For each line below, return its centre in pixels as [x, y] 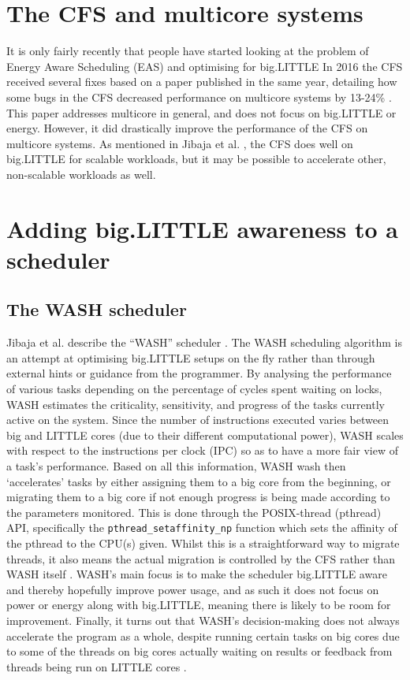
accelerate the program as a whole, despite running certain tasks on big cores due [203, 635]
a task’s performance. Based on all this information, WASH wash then [176, 465]
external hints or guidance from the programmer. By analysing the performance [199, 373]
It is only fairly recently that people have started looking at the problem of [188, 51]
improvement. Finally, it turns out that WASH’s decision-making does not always [203, 620]
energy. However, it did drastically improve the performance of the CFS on [187, 128]
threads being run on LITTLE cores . [97, 666]
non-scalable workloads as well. [81, 174]
